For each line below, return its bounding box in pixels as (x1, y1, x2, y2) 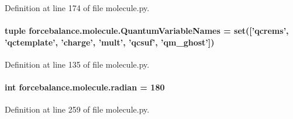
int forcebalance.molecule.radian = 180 (5, 81, 165, 93)
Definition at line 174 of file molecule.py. (5, 2, 150, 13)
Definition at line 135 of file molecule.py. (5, 58, 150, 70)
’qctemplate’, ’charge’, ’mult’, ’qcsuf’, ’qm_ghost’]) (5, 36, 215, 48)
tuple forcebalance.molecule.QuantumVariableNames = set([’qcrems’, (5, 24, 289, 37)
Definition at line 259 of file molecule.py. (5, 103, 150, 116)
